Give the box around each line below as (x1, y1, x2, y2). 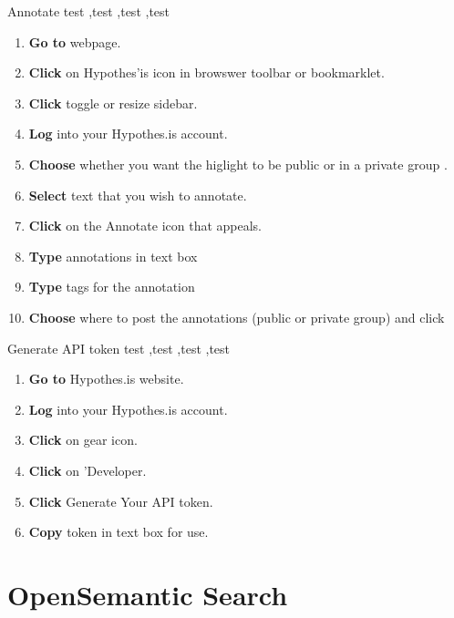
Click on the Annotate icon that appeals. (28, 216, 262, 235)
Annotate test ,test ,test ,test (7, 2, 170, 20)
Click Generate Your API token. (28, 491, 213, 510)
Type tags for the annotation (28, 277, 195, 296)
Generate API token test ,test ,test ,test (7, 338, 231, 357)
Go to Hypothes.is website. (28, 369, 184, 388)
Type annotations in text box (28, 246, 198, 265)
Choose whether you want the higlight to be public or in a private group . (28, 154, 448, 173)
